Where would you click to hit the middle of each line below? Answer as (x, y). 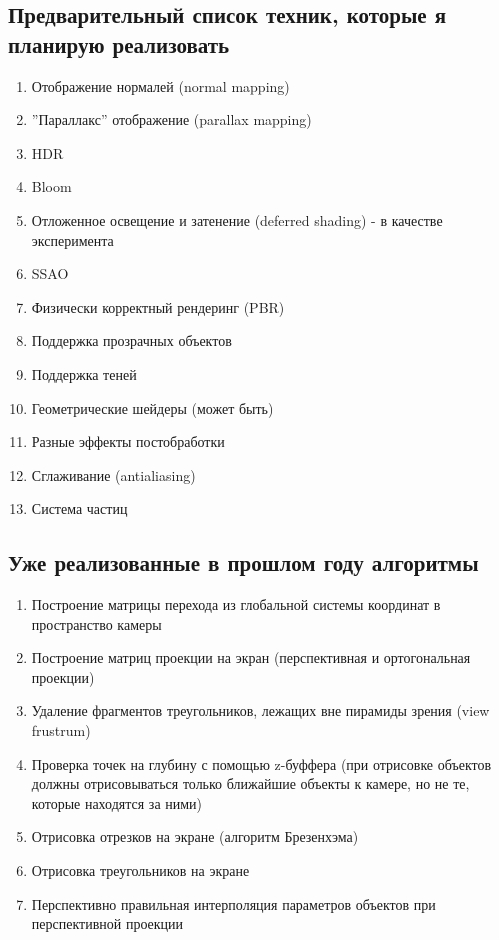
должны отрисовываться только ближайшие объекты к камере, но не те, (250, 783)
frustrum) (61, 730)
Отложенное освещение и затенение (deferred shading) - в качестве (237, 219)
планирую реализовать (119, 43)
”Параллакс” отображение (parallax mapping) (171, 119)
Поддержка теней (84, 373)
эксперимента (72, 239)
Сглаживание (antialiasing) (113, 474)
